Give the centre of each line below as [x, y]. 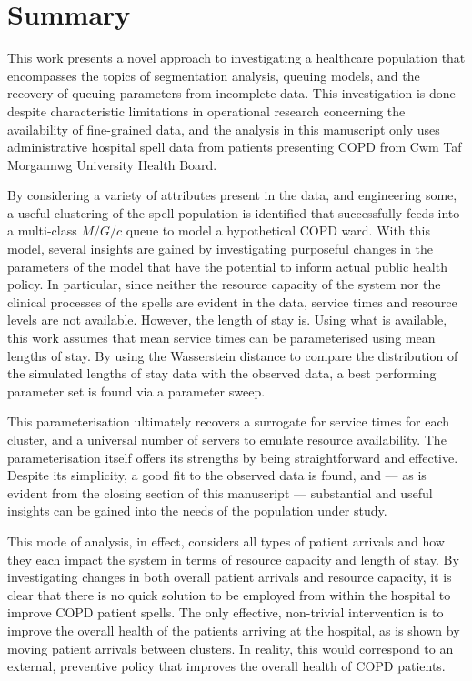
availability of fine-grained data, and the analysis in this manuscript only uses [224, 129]
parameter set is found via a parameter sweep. [136, 391]
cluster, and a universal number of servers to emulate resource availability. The [227, 439]
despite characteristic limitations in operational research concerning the [206, 110]
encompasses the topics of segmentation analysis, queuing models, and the [214, 75]
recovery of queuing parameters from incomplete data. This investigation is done [231, 93]
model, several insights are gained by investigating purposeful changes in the [221, 249]
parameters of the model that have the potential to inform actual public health [227, 266]
